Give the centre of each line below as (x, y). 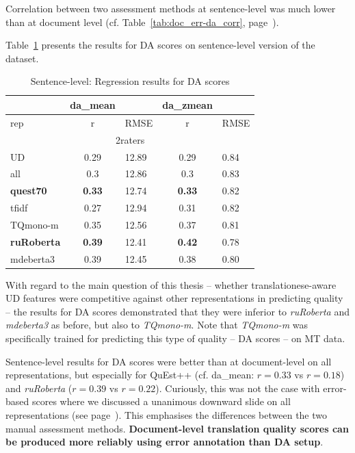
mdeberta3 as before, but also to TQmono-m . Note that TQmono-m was (157, 325)
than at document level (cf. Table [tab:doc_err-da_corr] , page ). (142, 22)
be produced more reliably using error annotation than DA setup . (165, 442)
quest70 (29, 191)
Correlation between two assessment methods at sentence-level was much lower (171, 8)
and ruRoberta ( (39, 388)
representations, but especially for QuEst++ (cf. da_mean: (130, 375)
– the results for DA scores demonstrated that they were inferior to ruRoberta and (177, 311)
